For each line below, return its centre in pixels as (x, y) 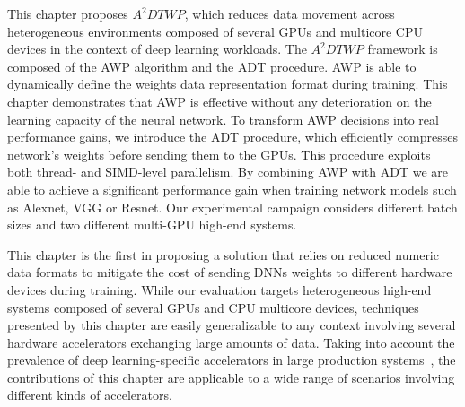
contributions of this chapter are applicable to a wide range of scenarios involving (231, 377)
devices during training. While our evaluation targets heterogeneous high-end (219, 289)
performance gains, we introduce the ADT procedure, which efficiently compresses (232, 137)
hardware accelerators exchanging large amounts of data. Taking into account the (231, 342)
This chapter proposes (68, 13)
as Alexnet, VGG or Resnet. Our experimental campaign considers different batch (232, 207)
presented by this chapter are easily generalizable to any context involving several (232, 325)
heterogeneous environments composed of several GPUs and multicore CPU (215, 31)
